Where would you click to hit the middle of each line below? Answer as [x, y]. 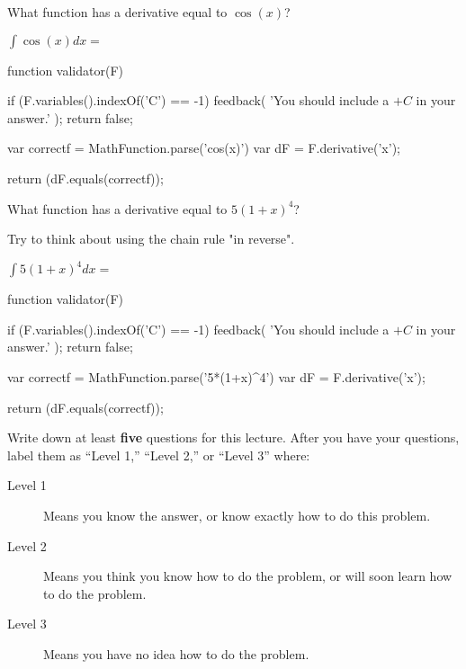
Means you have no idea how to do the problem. [176, 653]
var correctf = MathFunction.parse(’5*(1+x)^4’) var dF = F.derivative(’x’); [216, 377]
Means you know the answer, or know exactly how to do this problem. [237, 515]
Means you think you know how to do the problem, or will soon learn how [248, 576]
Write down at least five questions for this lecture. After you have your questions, [233, 437]
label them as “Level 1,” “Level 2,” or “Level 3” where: [159, 455]
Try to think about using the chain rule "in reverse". [151, 239]
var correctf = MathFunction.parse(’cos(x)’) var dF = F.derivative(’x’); [204, 148]
